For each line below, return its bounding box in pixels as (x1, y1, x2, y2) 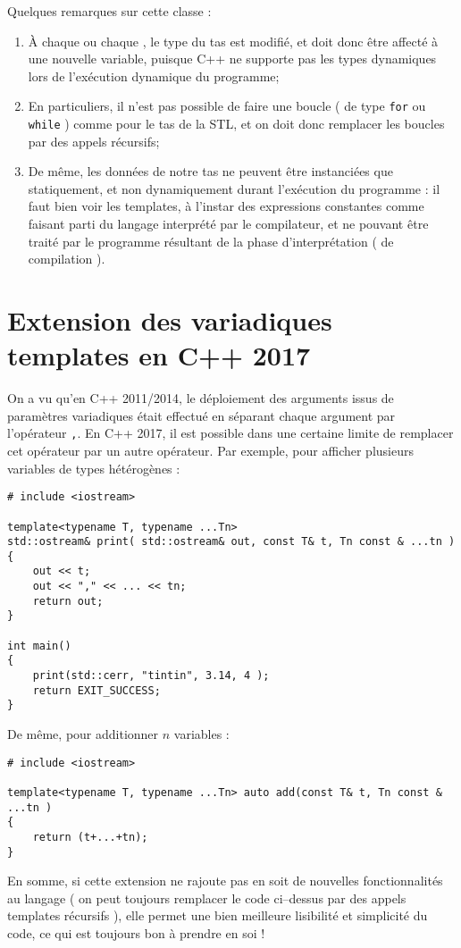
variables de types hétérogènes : (7, 458, 180, 477)
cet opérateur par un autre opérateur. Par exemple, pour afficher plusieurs (7, 441, 414, 459)
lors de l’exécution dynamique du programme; (28, 66, 280, 85)
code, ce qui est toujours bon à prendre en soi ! (7, 924, 265, 942)
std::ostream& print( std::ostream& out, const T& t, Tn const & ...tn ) (7, 535, 456, 549)
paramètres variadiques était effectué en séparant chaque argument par (7, 406, 396, 424)
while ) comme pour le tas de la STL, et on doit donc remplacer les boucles (28, 114, 445, 133)
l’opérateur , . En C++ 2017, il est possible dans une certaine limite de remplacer (7, 424, 454, 442)
